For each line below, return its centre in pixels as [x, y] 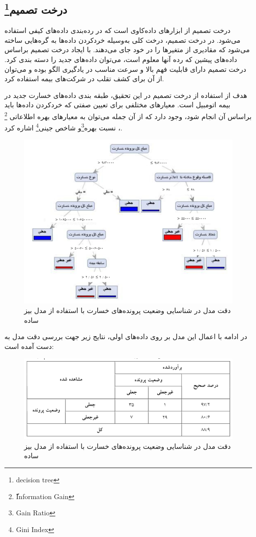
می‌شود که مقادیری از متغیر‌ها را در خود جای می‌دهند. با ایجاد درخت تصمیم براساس [127, 49]
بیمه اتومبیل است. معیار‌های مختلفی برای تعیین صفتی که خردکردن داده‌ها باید [117, 105]
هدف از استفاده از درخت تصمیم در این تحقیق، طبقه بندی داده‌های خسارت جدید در [126, 95]
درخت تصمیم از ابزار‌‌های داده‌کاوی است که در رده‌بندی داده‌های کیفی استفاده [118, 30]
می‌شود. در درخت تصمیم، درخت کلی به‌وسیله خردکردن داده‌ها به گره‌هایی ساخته [123, 40]
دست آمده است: [29, 346]
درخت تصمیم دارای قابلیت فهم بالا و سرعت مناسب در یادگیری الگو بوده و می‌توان [125, 69]
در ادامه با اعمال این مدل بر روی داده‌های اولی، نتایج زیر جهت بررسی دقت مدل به [126, 336]
